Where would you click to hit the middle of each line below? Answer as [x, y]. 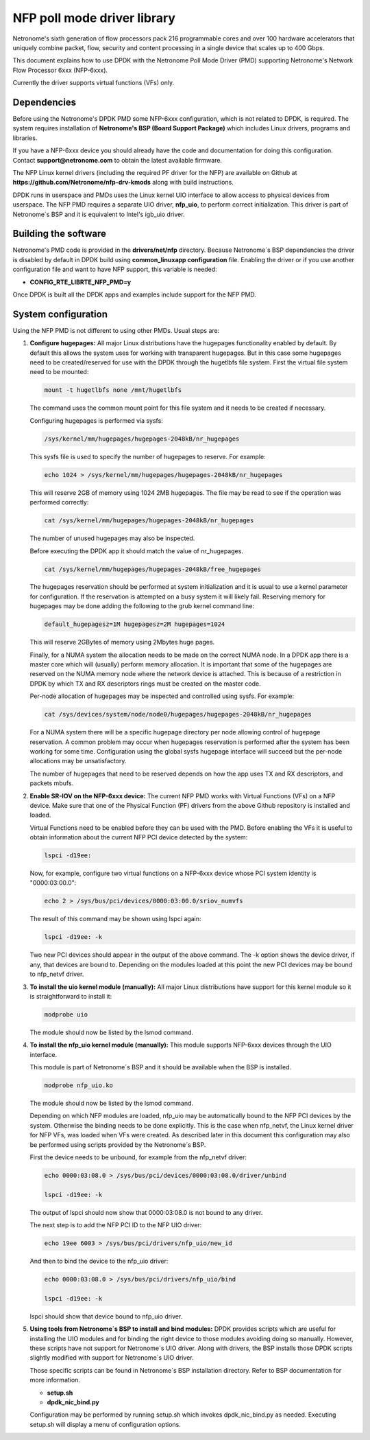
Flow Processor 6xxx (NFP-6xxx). [60, 70]
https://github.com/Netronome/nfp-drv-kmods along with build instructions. [123, 183]
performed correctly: [59, 502]
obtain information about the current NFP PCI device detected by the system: [139, 837]
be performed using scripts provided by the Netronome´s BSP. [118, 1145]
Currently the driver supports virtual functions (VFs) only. [94, 83]
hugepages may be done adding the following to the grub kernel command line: [142, 606]
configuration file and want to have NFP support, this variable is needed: [115, 269]
